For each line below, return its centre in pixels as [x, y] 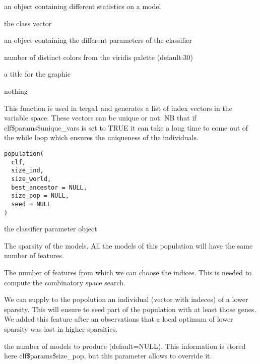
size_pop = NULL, [40, 196]
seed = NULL [31, 204]
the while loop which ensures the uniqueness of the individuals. [101, 137]
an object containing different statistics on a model [83, 6]
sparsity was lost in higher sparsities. [61, 328]
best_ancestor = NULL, [49, 187]
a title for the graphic [37, 74]
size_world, [31, 179]
